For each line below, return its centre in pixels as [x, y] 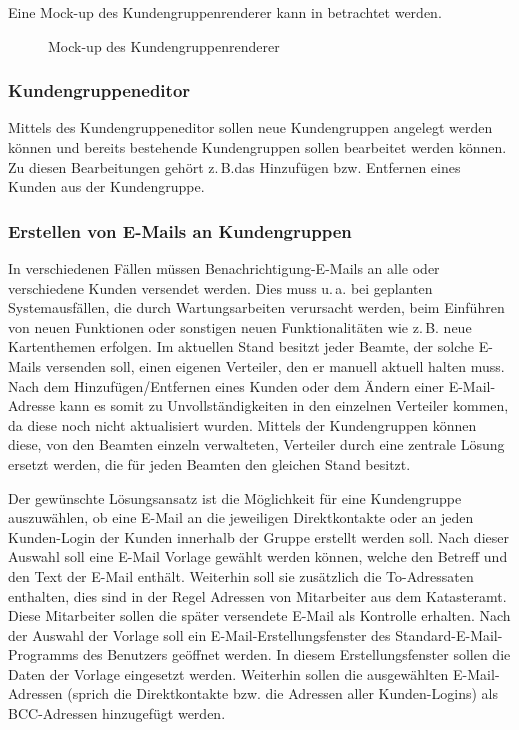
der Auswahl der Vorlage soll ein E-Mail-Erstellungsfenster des [199, 634]
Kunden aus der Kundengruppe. [106, 186]
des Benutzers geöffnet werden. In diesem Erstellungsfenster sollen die [297, 654]
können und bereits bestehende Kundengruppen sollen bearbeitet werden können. [257, 147]
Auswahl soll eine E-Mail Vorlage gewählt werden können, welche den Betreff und [258, 556]
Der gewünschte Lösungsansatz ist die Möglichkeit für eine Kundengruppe [235, 497]
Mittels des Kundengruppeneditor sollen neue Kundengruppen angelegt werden [250, 127]
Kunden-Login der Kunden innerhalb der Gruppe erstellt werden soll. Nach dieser [258, 536]
